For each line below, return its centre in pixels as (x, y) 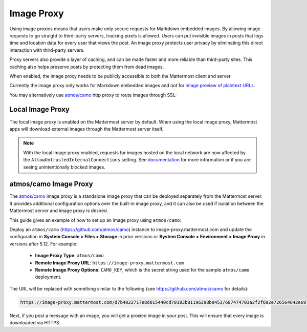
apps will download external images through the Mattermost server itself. (86, 129)
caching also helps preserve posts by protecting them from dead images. (87, 67)
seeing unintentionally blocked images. (64, 167)
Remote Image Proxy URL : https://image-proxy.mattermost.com (109, 263)
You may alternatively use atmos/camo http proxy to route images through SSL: (93, 95)
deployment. (48, 277)
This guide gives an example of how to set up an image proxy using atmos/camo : (95, 220)
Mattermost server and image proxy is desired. (59, 211)
